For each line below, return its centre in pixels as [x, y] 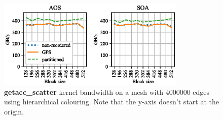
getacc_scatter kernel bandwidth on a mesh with [84, 92]
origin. [14, 111]
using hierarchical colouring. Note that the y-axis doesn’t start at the [111, 102]
